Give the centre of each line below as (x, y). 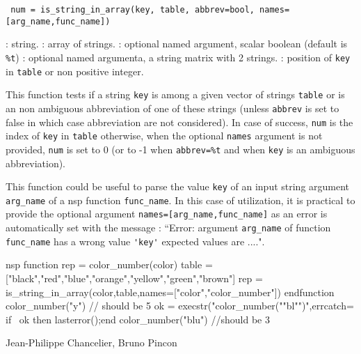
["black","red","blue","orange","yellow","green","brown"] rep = (134, 278)
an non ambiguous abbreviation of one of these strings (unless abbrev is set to (173, 108)
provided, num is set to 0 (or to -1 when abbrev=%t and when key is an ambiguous (180, 149)
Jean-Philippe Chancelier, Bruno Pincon (91, 343)
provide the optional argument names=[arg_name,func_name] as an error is (167, 214)
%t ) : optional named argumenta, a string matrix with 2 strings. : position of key (178, 57)
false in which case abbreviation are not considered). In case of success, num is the (179, 122)
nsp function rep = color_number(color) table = (109, 264)
